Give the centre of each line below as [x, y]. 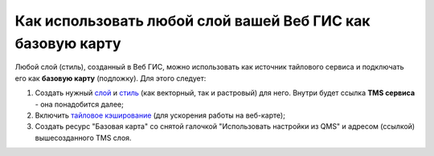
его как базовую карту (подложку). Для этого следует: [111, 78]
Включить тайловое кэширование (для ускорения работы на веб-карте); [160, 115]
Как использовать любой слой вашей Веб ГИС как [192, 21]
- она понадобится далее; [79, 104]
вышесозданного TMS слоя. [83, 138]
